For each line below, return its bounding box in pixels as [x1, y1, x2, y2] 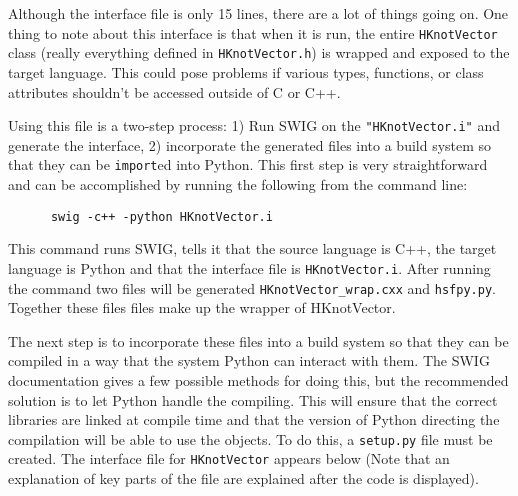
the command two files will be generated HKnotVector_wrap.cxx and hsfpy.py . [8, 277, 496, 298]
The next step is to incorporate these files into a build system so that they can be [8, 330, 509, 351]
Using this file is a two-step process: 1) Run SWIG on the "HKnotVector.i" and [8, 115, 500, 136]
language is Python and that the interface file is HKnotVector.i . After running [8, 257, 491, 278]
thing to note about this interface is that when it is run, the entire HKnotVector [8, 22, 498, 43]
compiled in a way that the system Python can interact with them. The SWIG [8, 350, 490, 371]
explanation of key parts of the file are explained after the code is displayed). [8, 468, 479, 489]
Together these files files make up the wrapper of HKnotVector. [8, 297, 396, 318]
